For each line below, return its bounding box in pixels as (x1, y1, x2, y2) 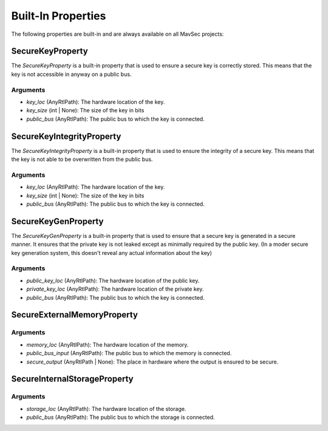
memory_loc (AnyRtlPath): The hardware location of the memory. (26, 341, 189, 348)
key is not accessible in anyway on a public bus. (11, 70, 132, 78)
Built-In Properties (11, 9, 106, 22)
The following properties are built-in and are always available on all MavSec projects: (11, 30, 224, 38)
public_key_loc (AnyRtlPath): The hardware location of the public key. (26, 277, 200, 284)
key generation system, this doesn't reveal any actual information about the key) (11, 249, 213, 256)
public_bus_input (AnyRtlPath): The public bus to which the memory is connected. (26, 350, 232, 357)
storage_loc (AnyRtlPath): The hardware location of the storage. (26, 405, 186, 412)
